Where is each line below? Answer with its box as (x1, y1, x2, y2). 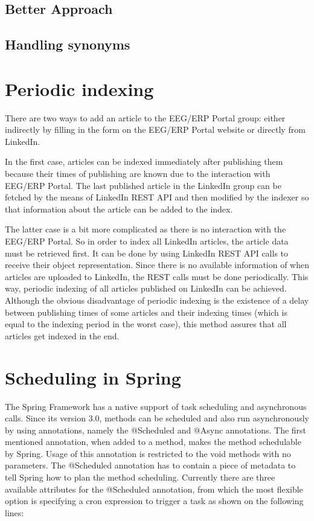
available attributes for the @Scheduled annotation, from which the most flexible (5, 482, 303, 495)
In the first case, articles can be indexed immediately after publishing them (5, 155, 283, 168)
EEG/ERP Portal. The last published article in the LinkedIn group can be (5, 179, 281, 191)
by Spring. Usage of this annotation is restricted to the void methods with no (5, 447, 291, 459)
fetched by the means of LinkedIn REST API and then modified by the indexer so (5, 191, 309, 203)
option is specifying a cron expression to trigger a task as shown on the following (5, 494, 304, 507)
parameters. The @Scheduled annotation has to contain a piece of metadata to (5, 459, 296, 471)
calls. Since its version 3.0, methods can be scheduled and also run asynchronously (5, 412, 309, 424)
